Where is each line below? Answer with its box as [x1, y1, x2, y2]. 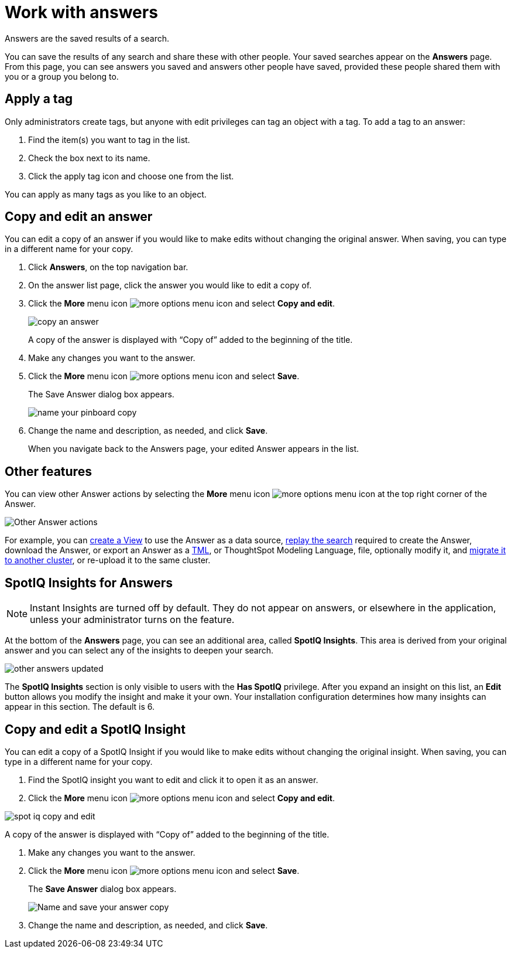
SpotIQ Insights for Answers [5, 575, 173, 590]
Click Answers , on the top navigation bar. [28, 262, 188, 273]
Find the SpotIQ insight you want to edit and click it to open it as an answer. [28, 774, 318, 785]
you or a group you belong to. [5, 71, 119, 81]
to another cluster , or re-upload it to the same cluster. [5, 555, 211, 566]
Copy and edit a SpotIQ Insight [5, 721, 186, 737]
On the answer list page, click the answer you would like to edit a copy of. [28, 280, 312, 291]
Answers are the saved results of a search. [5, 33, 169, 43]
